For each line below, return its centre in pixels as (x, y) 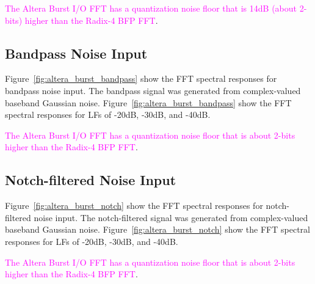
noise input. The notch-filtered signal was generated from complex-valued (171, 217)
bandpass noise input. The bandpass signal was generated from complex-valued (153, 90)
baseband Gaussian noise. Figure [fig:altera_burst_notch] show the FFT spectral (157, 229)
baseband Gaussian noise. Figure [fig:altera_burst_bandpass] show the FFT (148, 102)
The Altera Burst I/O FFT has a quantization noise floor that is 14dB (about (151, 8)
